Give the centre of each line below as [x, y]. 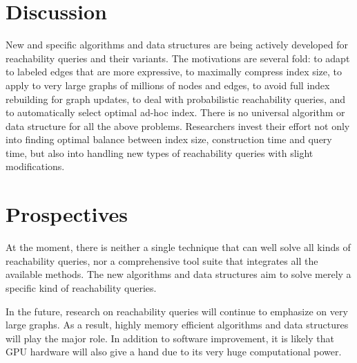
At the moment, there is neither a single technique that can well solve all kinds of [178, 247]
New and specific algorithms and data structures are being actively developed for [177, 45]
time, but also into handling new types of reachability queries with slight [160, 152]
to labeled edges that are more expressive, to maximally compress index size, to [174, 72]
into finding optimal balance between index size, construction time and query [169, 139]
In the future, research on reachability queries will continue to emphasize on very [177, 311]
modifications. [35, 166]
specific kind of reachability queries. [81, 287]
